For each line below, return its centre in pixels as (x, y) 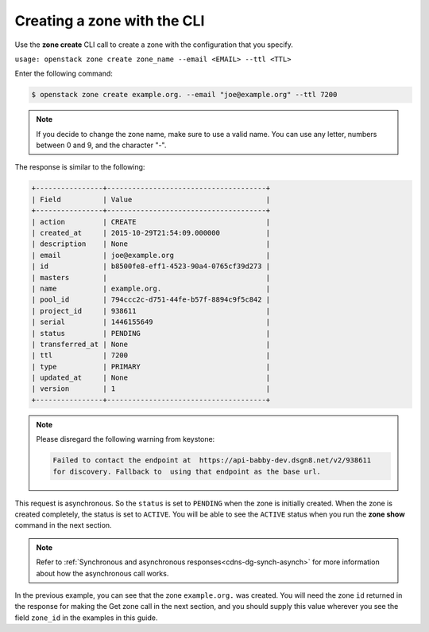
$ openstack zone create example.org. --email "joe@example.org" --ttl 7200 (184, 95)
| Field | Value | (151, 199)
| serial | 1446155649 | (151, 322)
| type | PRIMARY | (151, 367)
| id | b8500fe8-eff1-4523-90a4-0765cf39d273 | (151, 266)
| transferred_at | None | (151, 344)
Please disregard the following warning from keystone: (126, 439)
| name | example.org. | (151, 288)
